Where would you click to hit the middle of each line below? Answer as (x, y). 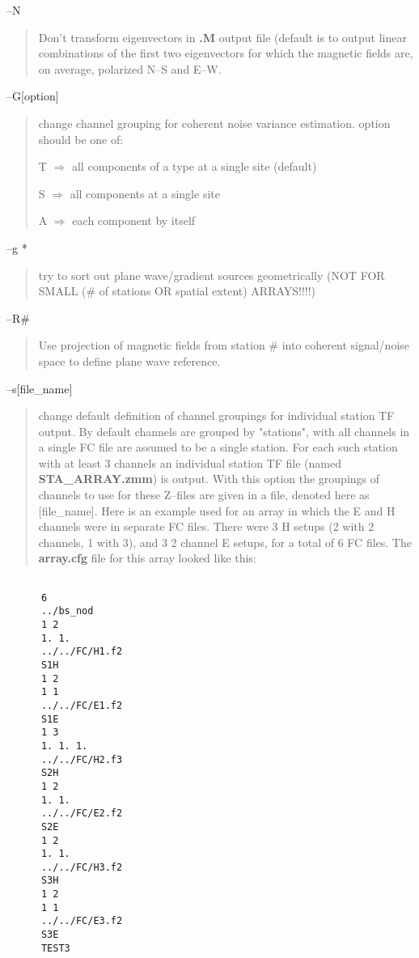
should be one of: (81, 139)
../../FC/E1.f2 (82, 705)
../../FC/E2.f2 (82, 814)
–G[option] (33, 96)
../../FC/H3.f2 (82, 867)
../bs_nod (67, 611)
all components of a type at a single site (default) (194, 166)
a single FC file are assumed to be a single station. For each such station (218, 447)
